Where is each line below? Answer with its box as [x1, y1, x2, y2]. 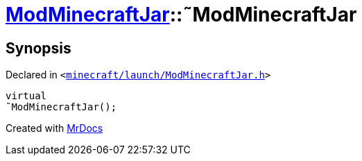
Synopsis [6, 39, 71, 57]
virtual [6, 90, 47, 102]
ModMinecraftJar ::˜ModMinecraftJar [6, 3, 357, 26]
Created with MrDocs [6, 122, 103, 135]
